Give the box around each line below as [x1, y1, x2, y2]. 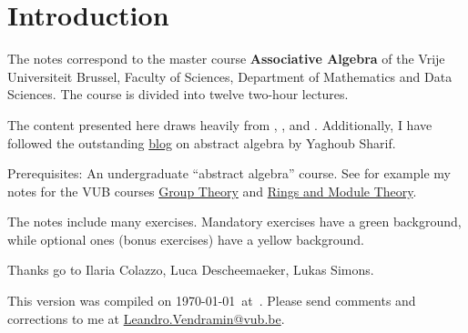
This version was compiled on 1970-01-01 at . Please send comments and [7, 291, 416, 310]
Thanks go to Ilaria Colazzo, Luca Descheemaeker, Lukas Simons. [7, 260, 374, 279]
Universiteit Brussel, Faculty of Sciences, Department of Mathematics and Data [7, 66, 453, 86]
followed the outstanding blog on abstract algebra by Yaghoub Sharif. [7, 133, 396, 152]
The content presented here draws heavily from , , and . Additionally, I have [7, 115, 432, 134]
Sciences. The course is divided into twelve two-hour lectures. [7, 85, 349, 104]
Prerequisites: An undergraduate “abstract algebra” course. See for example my [7, 164, 451, 183]
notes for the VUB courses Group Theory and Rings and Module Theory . [7, 181, 417, 200]
